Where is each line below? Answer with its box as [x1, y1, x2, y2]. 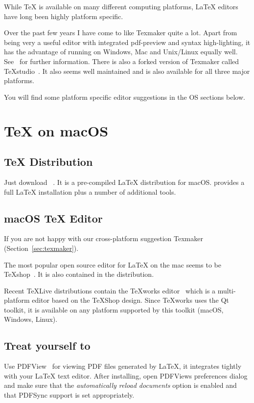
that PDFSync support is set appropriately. [4, 390, 135, 400]
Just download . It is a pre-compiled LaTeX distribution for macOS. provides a [4, 177, 245, 187]
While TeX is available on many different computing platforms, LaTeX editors [4, 1, 238, 11]
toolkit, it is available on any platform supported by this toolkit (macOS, [4, 304, 224, 314]
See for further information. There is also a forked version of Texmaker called [4, 56, 239, 66]
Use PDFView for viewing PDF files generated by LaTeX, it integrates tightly [4, 361, 242, 371]
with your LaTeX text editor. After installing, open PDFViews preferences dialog [4, 370, 248, 381]
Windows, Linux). [4, 314, 58, 324]
